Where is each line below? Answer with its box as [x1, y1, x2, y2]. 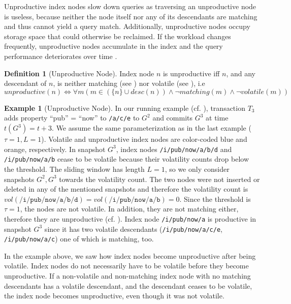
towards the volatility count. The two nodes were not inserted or [59, 173, 260, 184]
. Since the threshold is [179, 193, 251, 204]
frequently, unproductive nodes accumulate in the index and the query [4, 41, 223, 51]
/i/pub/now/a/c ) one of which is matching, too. [4, 233, 154, 244]
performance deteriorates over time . [4, 50, 117, 61]
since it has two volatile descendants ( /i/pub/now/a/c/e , [44, 223, 222, 234]
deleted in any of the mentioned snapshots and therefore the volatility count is [4, 184, 248, 194]
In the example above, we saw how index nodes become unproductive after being [4, 250, 256, 261]
